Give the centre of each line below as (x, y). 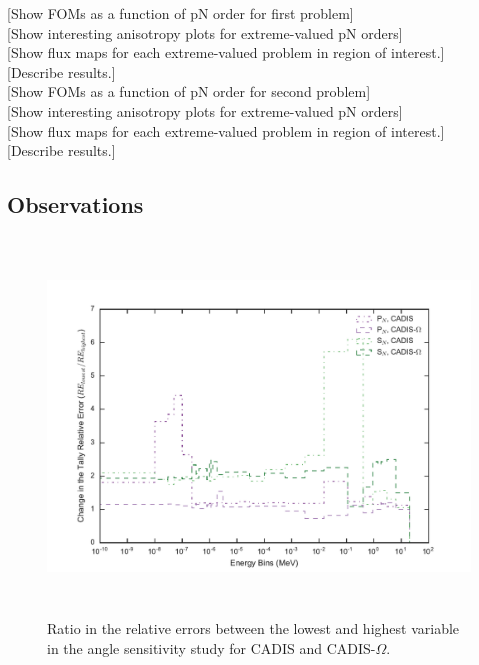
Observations (75, 204)
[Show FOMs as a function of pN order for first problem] (180, 13)
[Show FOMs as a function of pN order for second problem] (189, 91)
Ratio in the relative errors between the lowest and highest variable (253, 628)
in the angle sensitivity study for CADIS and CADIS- (211, 648)
